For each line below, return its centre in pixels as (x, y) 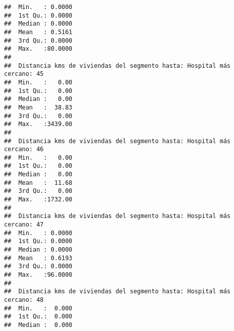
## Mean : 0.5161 (38, 32)
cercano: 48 (24, 300)
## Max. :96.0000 (38, 275)
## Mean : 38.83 (38, 107)
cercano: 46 (24, 149)
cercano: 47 (24, 225)
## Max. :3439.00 (38, 124)
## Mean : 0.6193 (38, 258)
